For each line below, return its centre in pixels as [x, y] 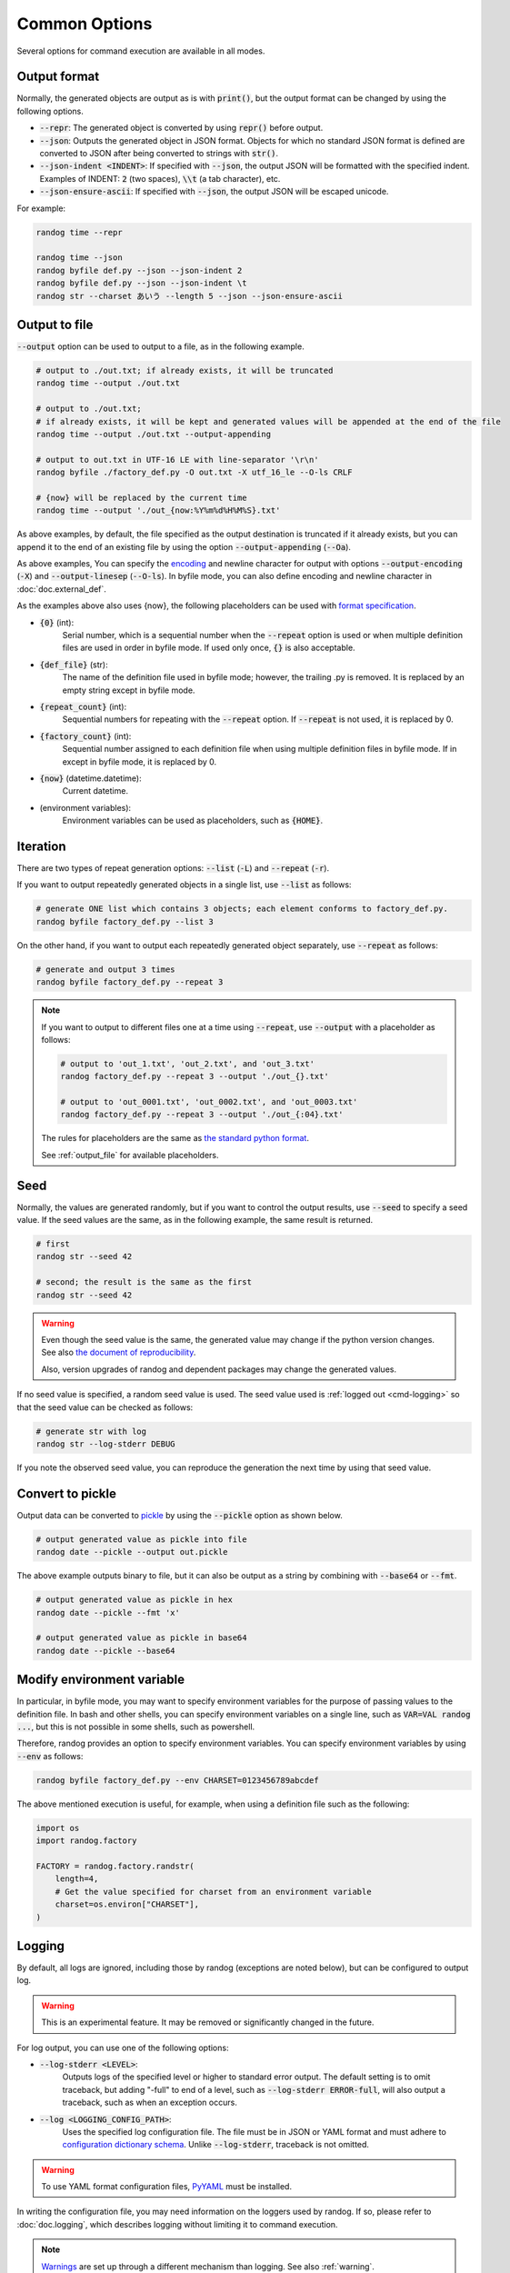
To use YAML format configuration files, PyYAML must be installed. [167, 2187]
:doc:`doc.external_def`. [61, 589]
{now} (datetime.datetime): [90, 778]
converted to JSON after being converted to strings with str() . [159, 154]
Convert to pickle [67, 1493]
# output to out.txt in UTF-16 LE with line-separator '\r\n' [177, 460]
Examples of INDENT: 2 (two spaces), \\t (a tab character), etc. [160, 178]
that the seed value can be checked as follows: [105, 1407]
